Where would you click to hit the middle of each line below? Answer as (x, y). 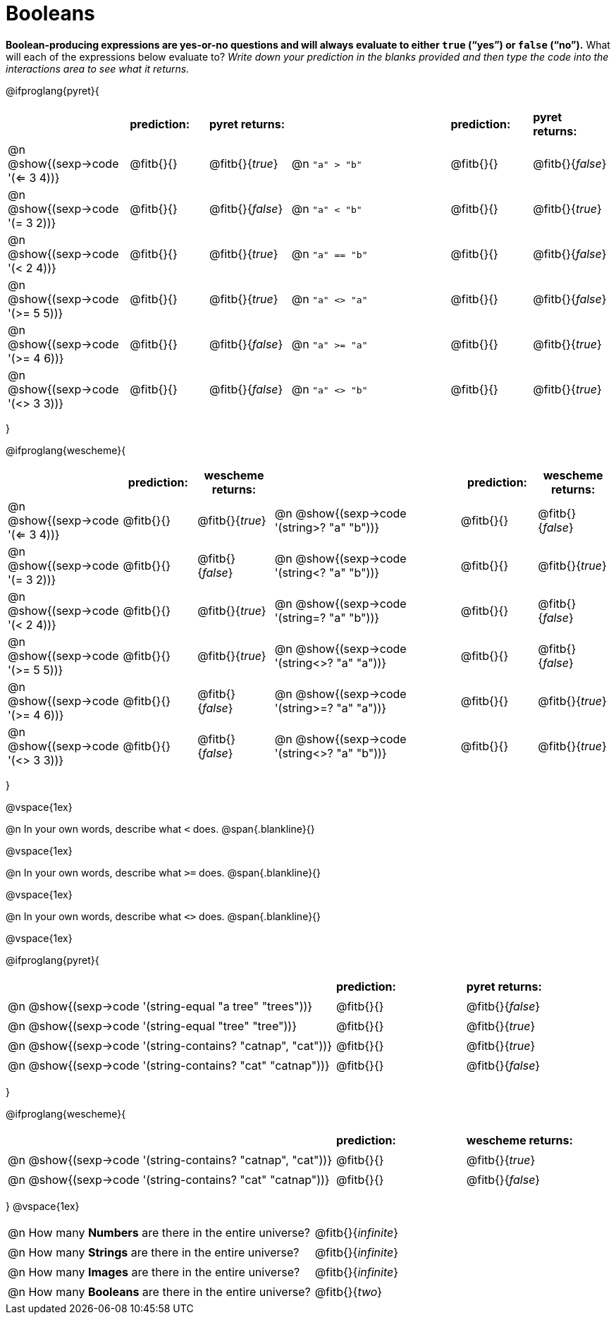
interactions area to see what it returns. (98, 68)
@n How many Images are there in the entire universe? (154, 1272)
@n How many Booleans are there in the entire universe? (159, 1291)
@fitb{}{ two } (349, 1291)
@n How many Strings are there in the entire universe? (154, 1252)
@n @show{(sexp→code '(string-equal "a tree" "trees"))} (160, 1006)
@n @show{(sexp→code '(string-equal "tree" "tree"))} (152, 1026)
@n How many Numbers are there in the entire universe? (159, 1232)
